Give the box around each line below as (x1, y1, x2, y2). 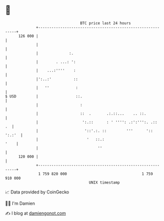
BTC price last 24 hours (80, 21, 131, 26)
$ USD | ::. (5, 94, 83, 99)
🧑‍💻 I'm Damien (5, 200, 35, 206)
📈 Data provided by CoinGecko (5, 189, 69, 195)
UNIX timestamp (89, 180, 120, 185)
